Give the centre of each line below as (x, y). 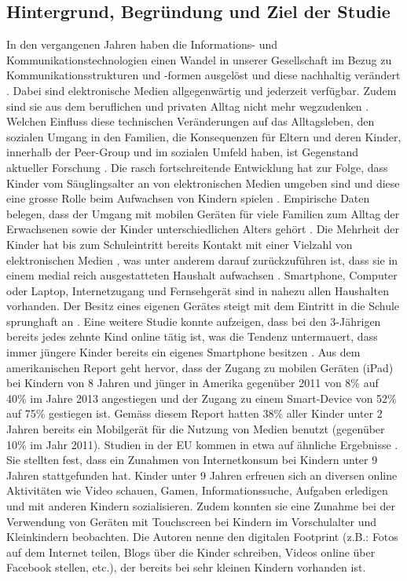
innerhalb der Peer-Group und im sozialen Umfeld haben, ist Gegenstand (183, 152)
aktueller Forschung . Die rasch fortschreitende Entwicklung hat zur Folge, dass (197, 167)
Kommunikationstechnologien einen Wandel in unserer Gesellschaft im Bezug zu (199, 59)
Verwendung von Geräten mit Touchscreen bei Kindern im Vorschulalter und (192, 521)
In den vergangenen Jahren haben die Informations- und (142, 44)
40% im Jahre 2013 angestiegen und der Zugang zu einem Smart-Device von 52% (202, 398)
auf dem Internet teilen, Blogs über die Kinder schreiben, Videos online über (191, 552)
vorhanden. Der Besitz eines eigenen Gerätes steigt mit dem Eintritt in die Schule (203, 306)
